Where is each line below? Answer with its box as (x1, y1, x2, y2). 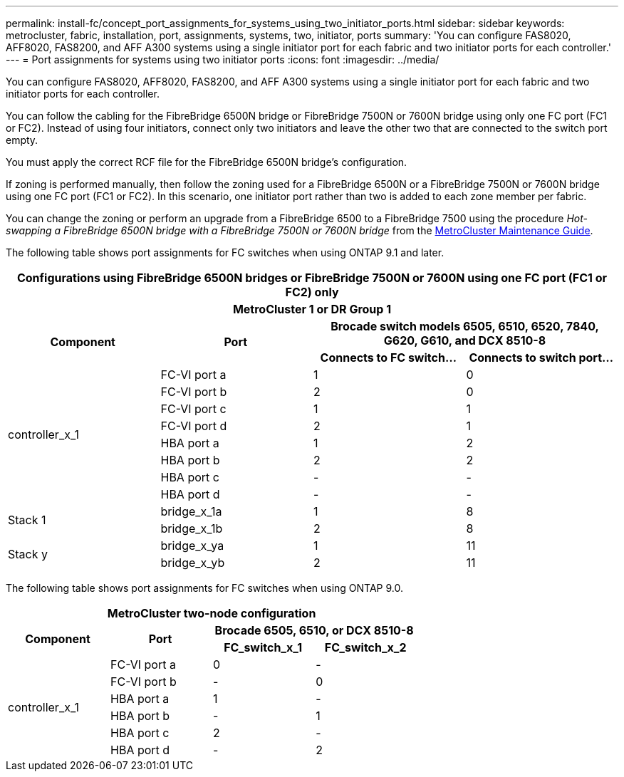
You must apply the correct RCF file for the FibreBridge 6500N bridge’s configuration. (6, 156, 407, 168)
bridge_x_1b (160, 521, 223, 536)
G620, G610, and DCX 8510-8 (383, 333, 546, 348)
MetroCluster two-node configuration (107, 606, 316, 620)
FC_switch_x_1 (224, 640, 303, 655)
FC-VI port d (160, 419, 227, 433)
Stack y (8, 547, 48, 561)
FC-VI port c (160, 402, 227, 416)
